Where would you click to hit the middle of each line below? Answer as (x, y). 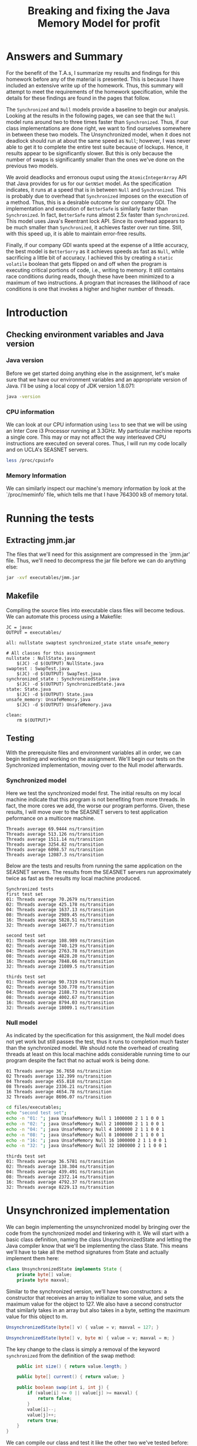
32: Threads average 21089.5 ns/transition (60, 966)
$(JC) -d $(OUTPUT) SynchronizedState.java (71, 684)
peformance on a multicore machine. (51, 818)
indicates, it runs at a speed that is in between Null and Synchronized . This (96, 189)
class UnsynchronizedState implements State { (64, 1269)
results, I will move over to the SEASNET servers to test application (87, 811)
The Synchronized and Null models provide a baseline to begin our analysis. (98, 109)
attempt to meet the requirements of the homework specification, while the (97, 91)
